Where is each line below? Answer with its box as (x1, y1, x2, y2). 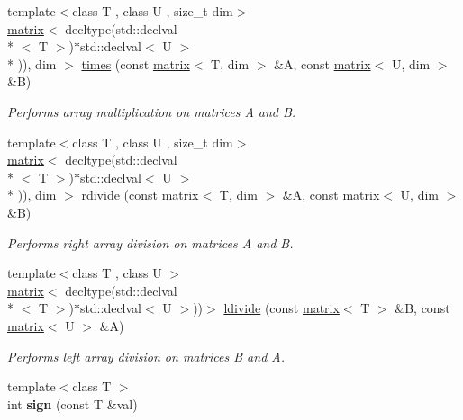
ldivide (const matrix (223, 299, 340, 317)
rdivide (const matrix (81, 185, 199, 204)
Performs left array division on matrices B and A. (7, 346, 285, 365)
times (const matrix (81, 54, 190, 73)
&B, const (395, 299, 450, 317)
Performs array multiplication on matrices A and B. (7, 102, 296, 121)
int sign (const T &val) (7, 394, 138, 413)
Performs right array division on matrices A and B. (7, 233, 294, 252)
